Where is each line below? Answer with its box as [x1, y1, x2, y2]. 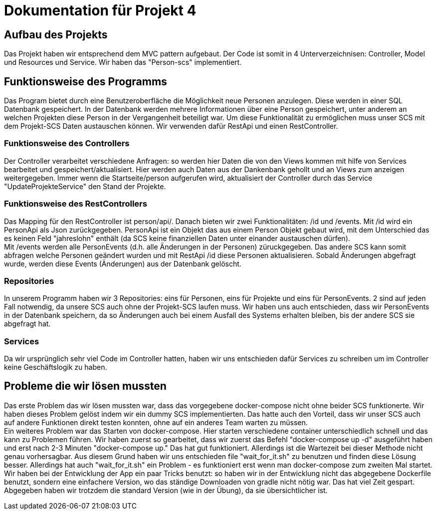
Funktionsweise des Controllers [4, 138, 130, 149]
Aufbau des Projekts [4, 28, 108, 41]
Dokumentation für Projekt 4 [4, 2, 197, 19]
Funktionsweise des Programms [4, 75, 167, 88]
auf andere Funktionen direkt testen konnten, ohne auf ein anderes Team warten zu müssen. [4, 418, 308, 427]
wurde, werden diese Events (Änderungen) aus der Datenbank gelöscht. [4, 259, 241, 268]
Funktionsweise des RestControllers [4, 199, 147, 209]
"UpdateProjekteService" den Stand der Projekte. [4, 182, 166, 191]
